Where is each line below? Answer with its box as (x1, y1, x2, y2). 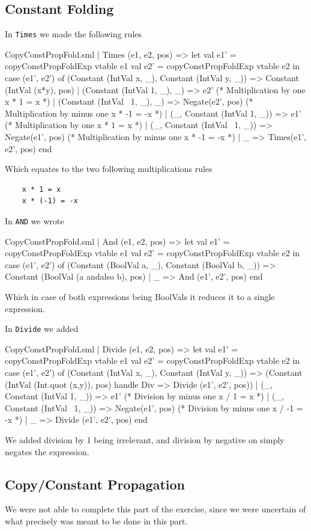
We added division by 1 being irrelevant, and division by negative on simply (5, 434, 285, 446)
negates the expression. (5, 445, 89, 458)
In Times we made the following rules (5, 28, 142, 40)
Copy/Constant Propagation (5, 474, 185, 493)
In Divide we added (5, 322, 79, 335)
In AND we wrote (5, 214, 64, 227)
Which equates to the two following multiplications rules (5, 162, 213, 175)
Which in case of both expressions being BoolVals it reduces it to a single (5, 290, 275, 303)
